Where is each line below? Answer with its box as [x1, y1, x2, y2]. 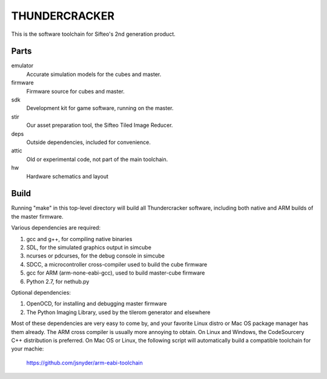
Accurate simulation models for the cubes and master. [26, 70, 162, 78]
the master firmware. [11, 213, 64, 220]
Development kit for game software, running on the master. [26, 104, 174, 112]
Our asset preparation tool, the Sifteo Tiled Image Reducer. [26, 121, 173, 129]
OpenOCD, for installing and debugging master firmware [26, 300, 167, 307]
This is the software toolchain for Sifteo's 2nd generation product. [11, 30, 176, 38]
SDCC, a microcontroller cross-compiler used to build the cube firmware [26, 261, 208, 268]
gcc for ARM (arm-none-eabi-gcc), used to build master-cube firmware [26, 269, 205, 276]
